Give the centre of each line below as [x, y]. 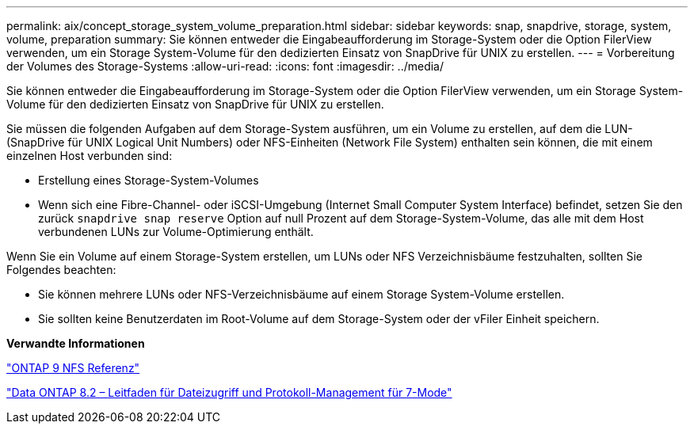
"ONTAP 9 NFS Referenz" [73, 368]
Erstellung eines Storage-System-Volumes [149, 180]
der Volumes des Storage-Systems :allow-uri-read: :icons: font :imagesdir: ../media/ [225, 66]
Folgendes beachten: [61, 270]
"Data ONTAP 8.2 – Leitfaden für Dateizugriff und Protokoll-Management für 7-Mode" [229, 392]
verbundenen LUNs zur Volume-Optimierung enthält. [176, 232]
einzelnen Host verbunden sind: [90, 156]
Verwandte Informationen [76, 343]
